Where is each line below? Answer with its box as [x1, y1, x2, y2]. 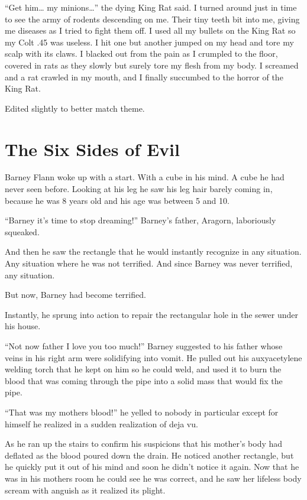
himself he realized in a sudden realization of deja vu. [5, 417, 198, 430]
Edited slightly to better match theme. [5, 102, 145, 114]
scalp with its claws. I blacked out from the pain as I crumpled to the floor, [5, 47, 278, 60]
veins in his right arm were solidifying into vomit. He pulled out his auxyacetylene [5, 351, 302, 363]
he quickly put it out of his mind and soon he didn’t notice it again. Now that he [5, 460, 299, 473]
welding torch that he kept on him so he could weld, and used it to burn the [5, 363, 282, 375]
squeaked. [5, 225, 40, 238]
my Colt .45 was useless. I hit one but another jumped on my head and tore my [5, 35, 294, 48]
